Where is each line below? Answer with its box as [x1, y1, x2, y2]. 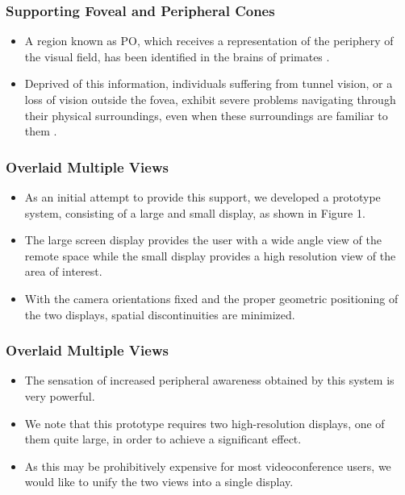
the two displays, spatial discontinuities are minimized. [24, 306, 295, 322]
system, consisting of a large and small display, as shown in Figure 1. [24, 204, 365, 221]
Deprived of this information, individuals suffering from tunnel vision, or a [24, 75, 393, 92]
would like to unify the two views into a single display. [24, 473, 294, 490]
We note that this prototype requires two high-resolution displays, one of [24, 414, 385, 431]
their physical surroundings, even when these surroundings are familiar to [24, 106, 388, 123]
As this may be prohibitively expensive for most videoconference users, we [24, 457, 391, 474]
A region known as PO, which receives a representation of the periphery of [24, 32, 394, 49]
